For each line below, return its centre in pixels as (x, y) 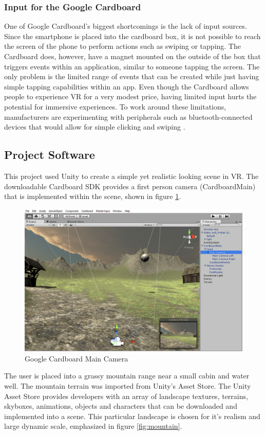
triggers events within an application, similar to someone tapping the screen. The (132, 66)
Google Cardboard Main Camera (77, 358)
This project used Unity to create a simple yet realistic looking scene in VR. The (131, 176)
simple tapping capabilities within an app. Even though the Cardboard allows (127, 86)
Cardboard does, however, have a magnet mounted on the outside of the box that (132, 56)
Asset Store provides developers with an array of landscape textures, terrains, (126, 396)
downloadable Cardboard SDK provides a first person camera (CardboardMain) (130, 186)
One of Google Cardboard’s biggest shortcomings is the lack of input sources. (126, 26)
